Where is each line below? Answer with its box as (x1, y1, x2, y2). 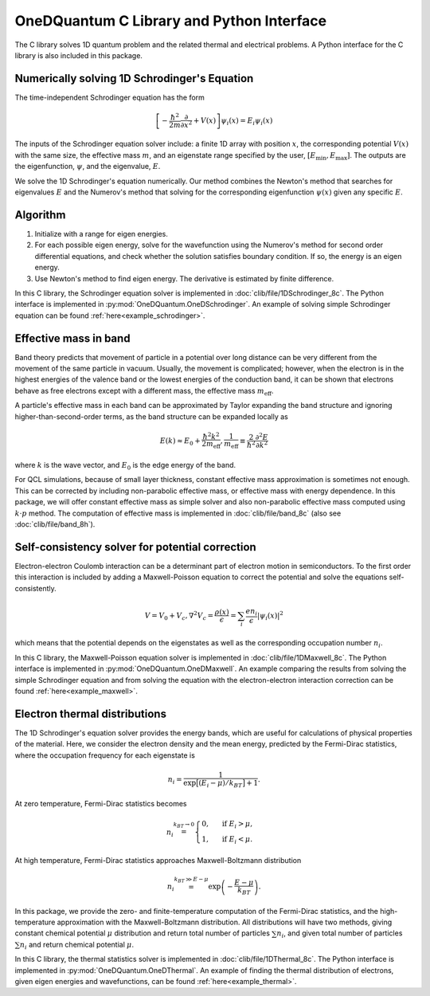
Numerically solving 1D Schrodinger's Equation (14, 72, 254, 85)
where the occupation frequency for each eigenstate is (14, 750, 195, 760)
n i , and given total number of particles (276, 928, 403, 940)
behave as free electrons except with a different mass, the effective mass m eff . (14, 386, 274, 398)
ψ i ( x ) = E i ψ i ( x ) (220, 116, 273, 127)
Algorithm (14, 208, 66, 222)
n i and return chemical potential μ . (20, 939, 135, 951)
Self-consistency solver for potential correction (14, 540, 256, 554)
